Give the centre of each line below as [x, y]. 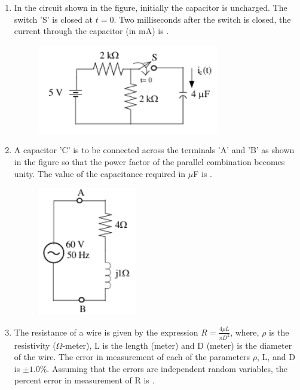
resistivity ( [35, 345]
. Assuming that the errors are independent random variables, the [167, 368]
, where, [245, 332]
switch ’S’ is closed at [53, 19]
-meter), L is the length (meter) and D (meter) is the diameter [177, 345]
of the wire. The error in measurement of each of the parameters [132, 357]
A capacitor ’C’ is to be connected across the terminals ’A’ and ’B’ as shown [154, 150]
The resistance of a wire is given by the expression [106, 332]
